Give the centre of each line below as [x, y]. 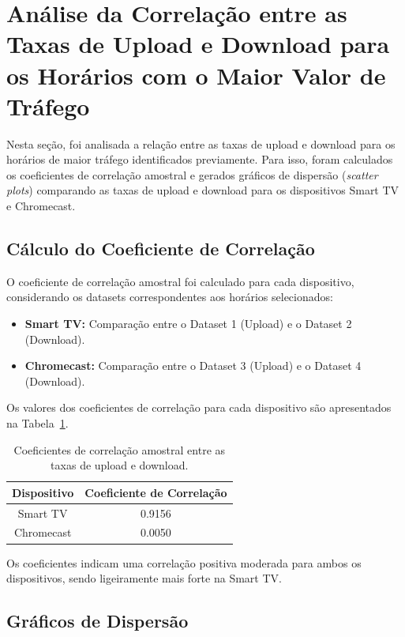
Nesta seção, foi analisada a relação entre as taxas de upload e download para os [201, 143]
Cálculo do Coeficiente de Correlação [161, 249]
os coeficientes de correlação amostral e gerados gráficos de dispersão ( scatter [192, 174]
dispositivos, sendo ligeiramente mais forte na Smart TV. [144, 578]
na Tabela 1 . [37, 423]
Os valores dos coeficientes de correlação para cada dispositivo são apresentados [199, 407]
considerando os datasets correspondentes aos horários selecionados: [170, 297]
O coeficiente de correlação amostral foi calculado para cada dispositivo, [180, 281]
